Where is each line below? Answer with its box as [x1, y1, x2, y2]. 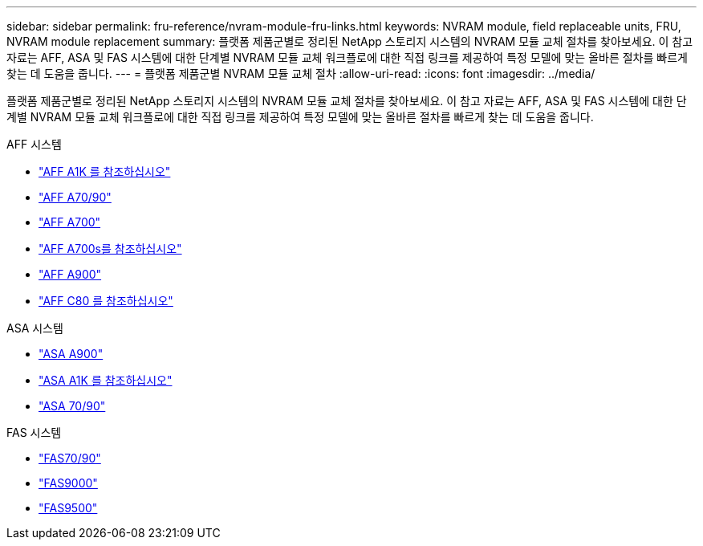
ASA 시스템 [6, 321, 63, 335]
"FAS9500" [39, 501, 98, 515]
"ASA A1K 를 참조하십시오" [39, 373, 173, 387]
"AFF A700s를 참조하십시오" [39, 242, 182, 255]
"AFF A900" [39, 267, 102, 281]
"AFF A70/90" [39, 190, 112, 204]
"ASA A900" [39, 347, 104, 361]
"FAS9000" [39, 476, 98, 490]
